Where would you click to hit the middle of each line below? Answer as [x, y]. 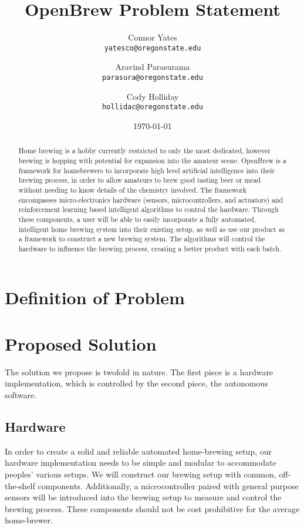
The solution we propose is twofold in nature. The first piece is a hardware [139, 371]
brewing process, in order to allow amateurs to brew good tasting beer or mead [140, 180]
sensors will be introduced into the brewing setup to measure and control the [143, 497]
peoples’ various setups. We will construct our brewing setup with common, [141, 474]
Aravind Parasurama [153, 67]
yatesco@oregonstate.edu [153, 48]
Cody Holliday [153, 96]
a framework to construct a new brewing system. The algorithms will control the [142, 239]
